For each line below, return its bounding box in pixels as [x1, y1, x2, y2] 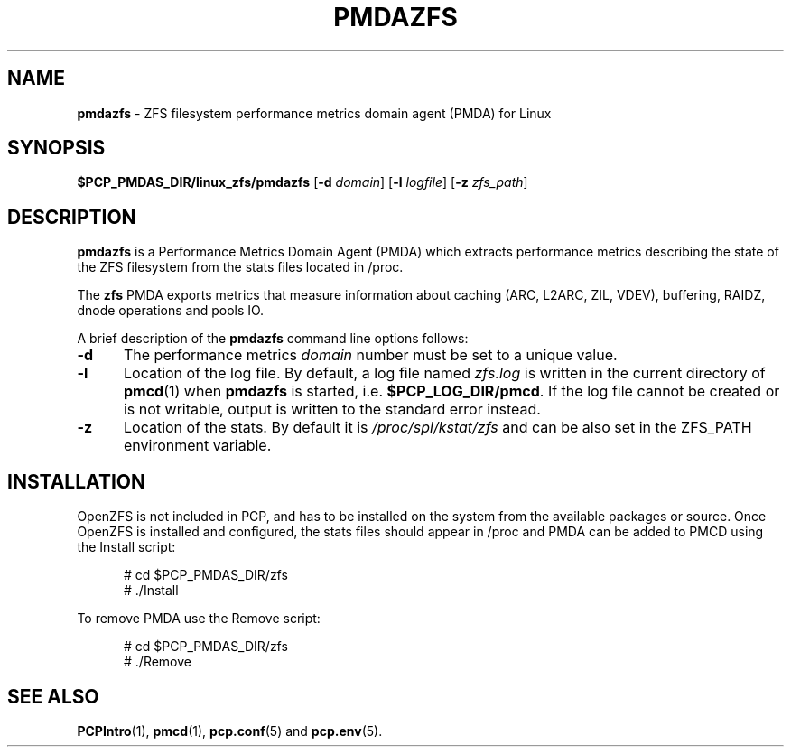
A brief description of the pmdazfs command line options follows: [77, 330, 469, 347]
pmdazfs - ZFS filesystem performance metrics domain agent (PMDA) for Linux [77, 105, 552, 121]
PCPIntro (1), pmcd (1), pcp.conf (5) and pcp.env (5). [77, 722, 383, 739]
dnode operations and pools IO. [77, 303, 265, 319]
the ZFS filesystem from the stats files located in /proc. [77, 259, 404, 275]
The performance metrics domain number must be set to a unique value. [123, 346, 618, 365]
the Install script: [77, 539, 176, 555]
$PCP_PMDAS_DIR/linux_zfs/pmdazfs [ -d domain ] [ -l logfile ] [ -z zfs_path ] [77, 174, 528, 191]
